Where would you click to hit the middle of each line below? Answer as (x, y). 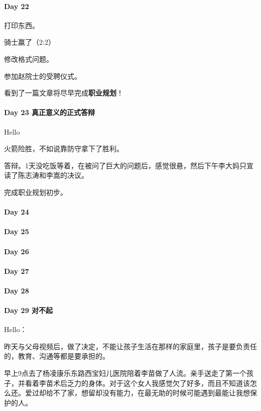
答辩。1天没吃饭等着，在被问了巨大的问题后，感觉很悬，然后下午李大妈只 (125, 165)
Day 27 (17, 271)
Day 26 (17, 251)
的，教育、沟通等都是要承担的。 (57, 356)
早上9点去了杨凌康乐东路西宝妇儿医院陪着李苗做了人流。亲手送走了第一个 (125, 373)
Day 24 (17, 212)
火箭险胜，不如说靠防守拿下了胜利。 (64, 148)
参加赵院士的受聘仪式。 (43, 76)
